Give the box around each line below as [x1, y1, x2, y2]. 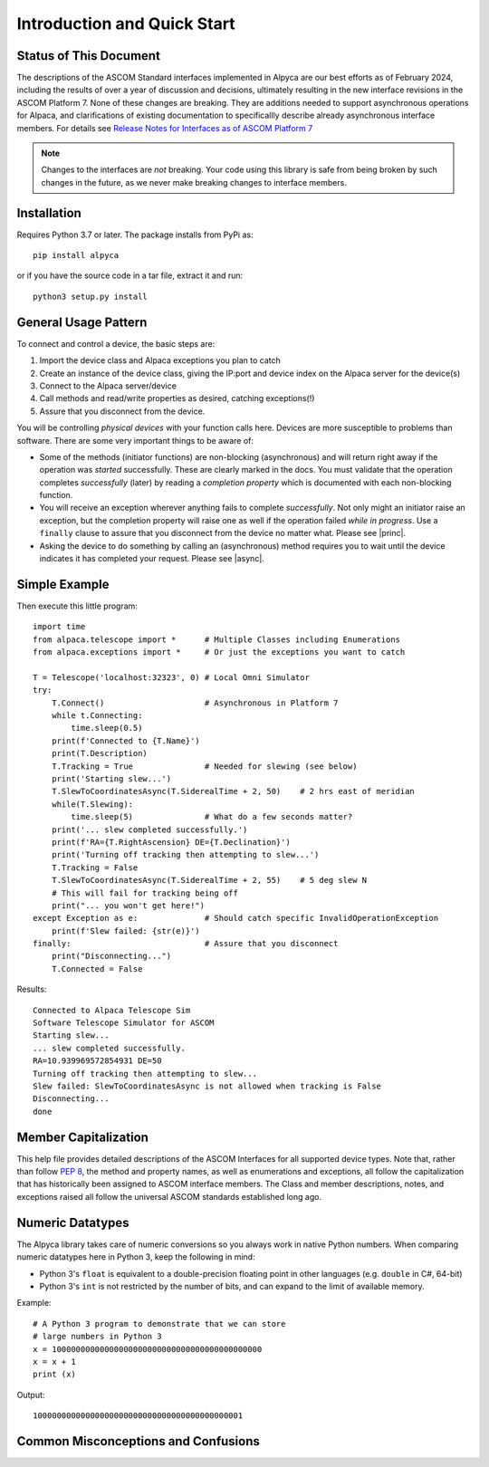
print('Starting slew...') [51, 774, 172, 784]
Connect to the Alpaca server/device [39, 380, 177, 391]
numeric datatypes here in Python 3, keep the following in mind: [16, 1251, 255, 1262]
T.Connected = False [51, 964, 143, 973]
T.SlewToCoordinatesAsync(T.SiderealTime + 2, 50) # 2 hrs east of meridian [51, 786, 416, 797]
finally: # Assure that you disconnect [33, 938, 339, 949]
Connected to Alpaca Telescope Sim [33, 1005, 191, 1015]
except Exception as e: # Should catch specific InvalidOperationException [33, 913, 439, 924]
